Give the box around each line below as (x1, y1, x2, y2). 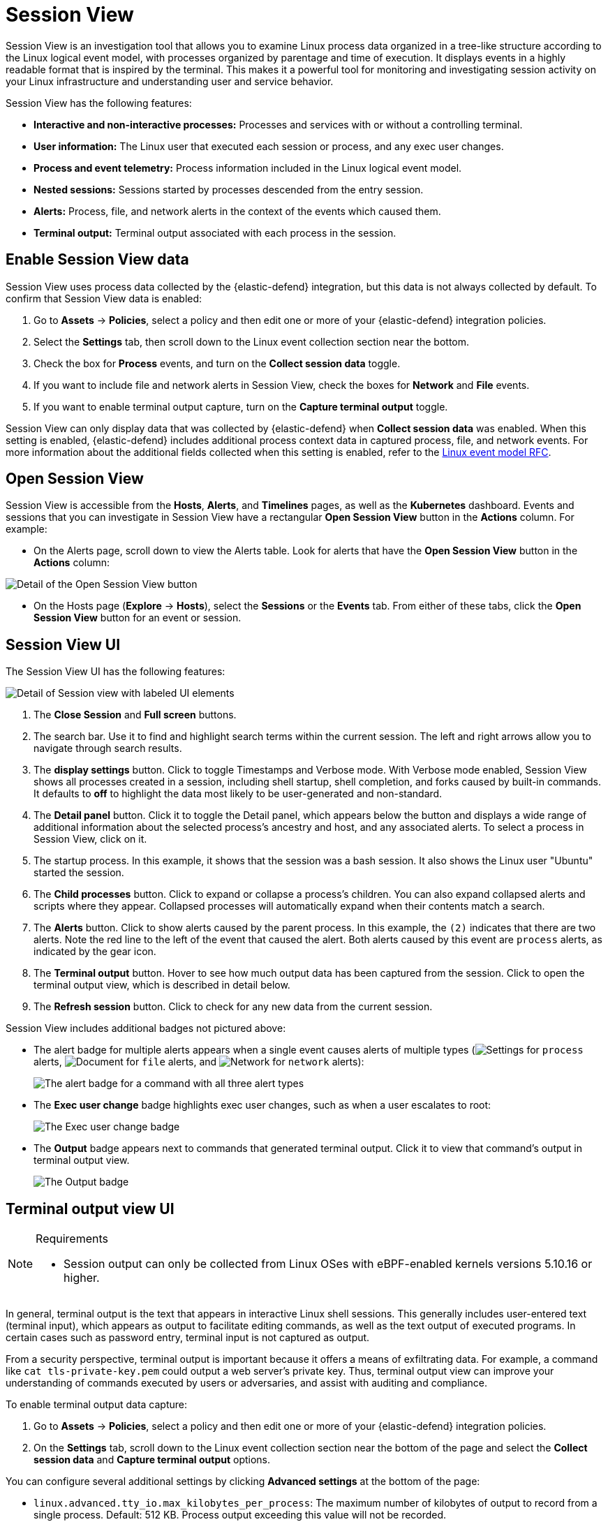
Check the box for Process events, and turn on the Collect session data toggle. (34, 357, 401, 369)
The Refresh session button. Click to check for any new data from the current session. (34, 1000, 433, 1013)
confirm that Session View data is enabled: (6, 292, 202, 304)
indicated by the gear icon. (34, 945, 156, 958)
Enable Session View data (6, 251, 189, 269)
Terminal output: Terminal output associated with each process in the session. (34, 226, 396, 239)
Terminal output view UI (6, 1199, 175, 1218)
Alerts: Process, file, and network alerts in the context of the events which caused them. (34, 205, 441, 217)
